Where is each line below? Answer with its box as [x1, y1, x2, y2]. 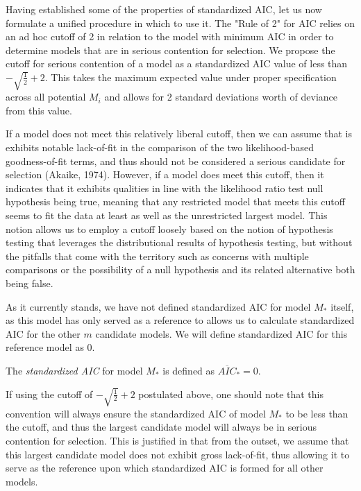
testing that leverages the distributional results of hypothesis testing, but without [6, 235, 353, 250]
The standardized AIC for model [6, 363, 143, 377]
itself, [330, 299, 354, 313]
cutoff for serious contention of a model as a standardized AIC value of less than [6, 56, 348, 71]
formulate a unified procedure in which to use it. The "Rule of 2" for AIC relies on [6, 15, 355, 30]
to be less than [285, 406, 349, 420]
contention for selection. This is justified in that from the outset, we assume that [6, 433, 349, 447]
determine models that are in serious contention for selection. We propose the [6, 42, 335, 57]
